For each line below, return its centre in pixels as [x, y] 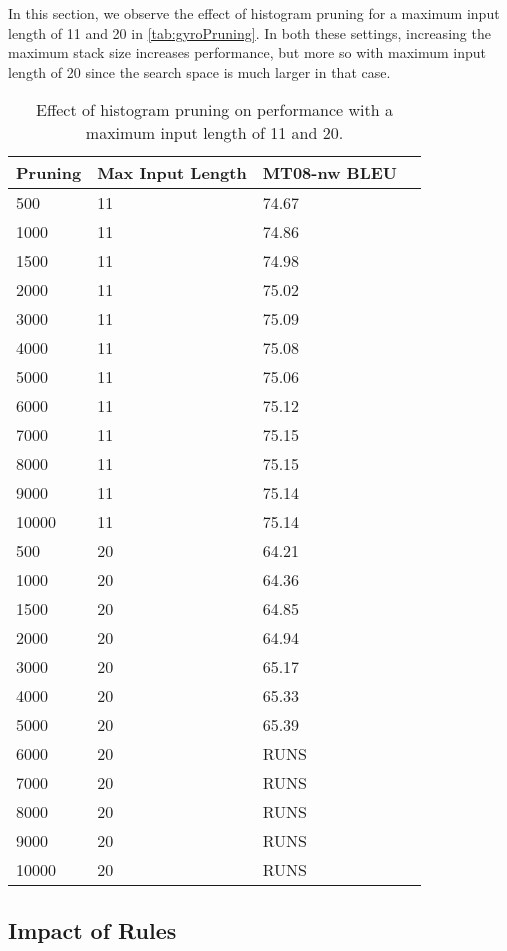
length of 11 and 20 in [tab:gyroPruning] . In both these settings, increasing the [249, 32]
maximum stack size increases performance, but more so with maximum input [247, 52]
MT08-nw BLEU [329, 173]
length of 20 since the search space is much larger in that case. [199, 71]
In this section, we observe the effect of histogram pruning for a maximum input [254, 13]
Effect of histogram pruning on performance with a [214, 110]
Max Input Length [172, 173]
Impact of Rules [92, 929]
